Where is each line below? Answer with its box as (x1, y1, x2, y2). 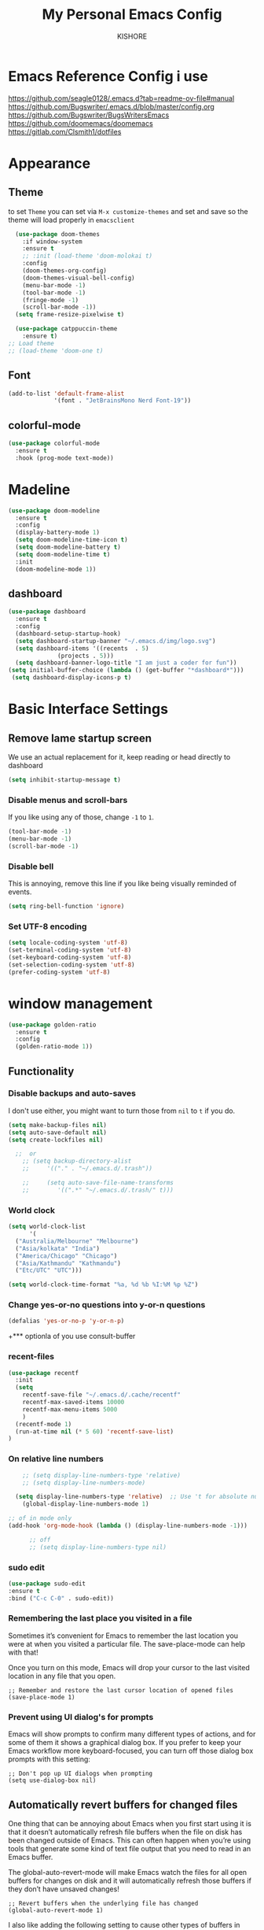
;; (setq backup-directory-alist (22, 1157, 132, 1166)
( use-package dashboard (8, 608, 86, 616)
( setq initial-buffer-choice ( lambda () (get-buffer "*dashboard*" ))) (8, 667, 244, 675)
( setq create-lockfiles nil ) (8, 1136, 104, 1144)
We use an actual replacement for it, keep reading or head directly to (8, 752, 231, 762)
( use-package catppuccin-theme (15, 325, 118, 333)
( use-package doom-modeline (8, 506, 101, 515)
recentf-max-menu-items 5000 (22, 1405, 118, 1414)
